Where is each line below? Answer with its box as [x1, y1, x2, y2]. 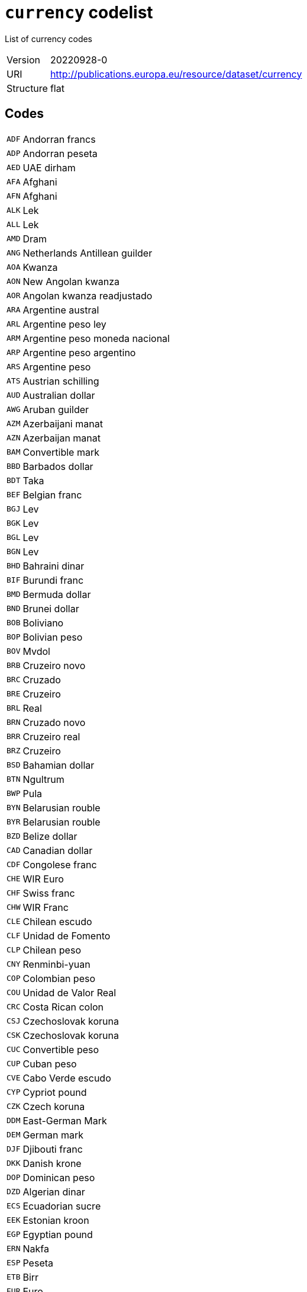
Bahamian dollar [22, 759, 95, 771]
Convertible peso [22, 1043, 99, 1056]
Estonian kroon [22, 1214, 89, 1226]
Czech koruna [22, 1100, 85, 1112]
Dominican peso [22, 1171, 95, 1184]
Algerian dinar [22, 1185, 85, 1198]
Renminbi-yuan [22, 958, 91, 970]
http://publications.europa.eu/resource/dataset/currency [50, 68, 302, 80]
